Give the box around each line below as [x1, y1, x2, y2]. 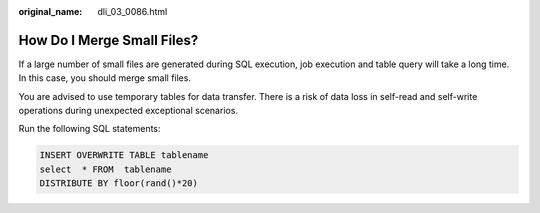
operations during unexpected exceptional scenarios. [18, 105, 239, 117]
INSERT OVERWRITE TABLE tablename [39, 150, 209, 161]
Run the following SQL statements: [18, 123, 161, 135]
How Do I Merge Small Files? [18, 31, 199, 49]
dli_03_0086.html [97, 6, 168, 17]
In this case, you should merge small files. [18, 72, 192, 84]
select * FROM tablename [39, 163, 172, 175]
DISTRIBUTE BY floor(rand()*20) [39, 178, 199, 189]
